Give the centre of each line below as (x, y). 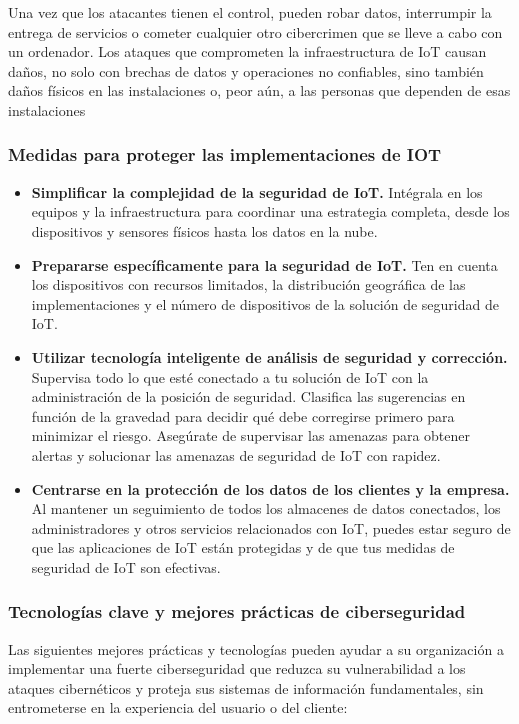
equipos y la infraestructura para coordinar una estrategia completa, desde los (270, 211)
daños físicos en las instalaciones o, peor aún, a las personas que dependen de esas (259, 90)
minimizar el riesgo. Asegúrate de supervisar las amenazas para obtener (250, 435)
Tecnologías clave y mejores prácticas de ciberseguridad (237, 611)
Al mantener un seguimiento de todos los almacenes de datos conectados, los (266, 508)
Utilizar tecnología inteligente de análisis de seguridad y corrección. (269, 356)
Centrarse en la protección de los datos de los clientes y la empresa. (270, 488)
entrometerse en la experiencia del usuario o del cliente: (178, 707)
